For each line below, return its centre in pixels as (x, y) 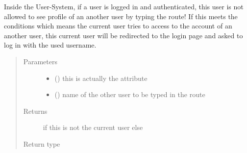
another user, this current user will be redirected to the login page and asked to (123, 35)
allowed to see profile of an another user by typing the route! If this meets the (121, 16)
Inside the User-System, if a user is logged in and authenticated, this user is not (124, 6)
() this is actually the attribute (101, 78)
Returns (35, 111)
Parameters (40, 61)
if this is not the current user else (93, 127)
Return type (42, 143)
